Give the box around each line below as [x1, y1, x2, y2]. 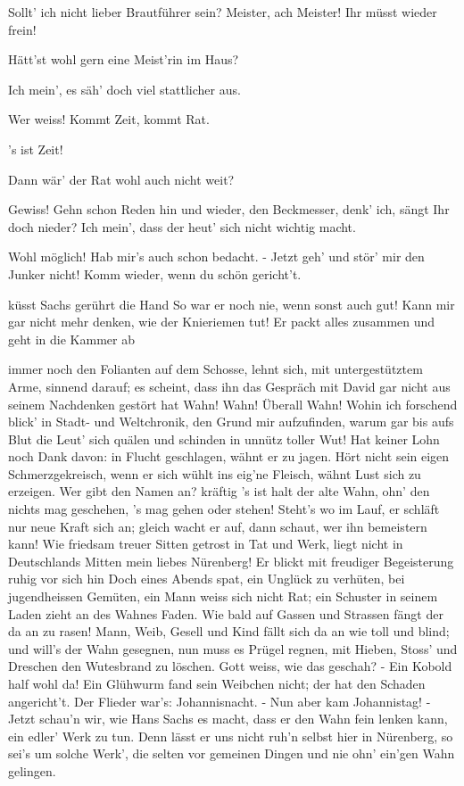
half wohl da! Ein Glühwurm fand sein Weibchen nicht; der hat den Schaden [8, 674, 426, 692]
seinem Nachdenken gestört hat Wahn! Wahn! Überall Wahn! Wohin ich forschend [8, 394, 458, 413]
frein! [8, 20, 37, 38]
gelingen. [8, 761, 56, 780]
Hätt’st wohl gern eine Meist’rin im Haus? [8, 50, 239, 69]
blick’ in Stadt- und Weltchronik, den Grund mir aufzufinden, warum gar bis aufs [8, 412, 454, 431]
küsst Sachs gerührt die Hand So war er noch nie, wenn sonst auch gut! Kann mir [8, 294, 455, 313]
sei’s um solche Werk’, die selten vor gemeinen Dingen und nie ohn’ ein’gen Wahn [8, 744, 455, 763]
